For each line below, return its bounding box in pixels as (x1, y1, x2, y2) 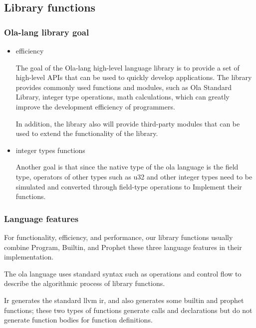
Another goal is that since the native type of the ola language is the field (15, 161, 239, 172)
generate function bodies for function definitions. (4, 314, 153, 325)
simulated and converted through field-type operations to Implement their (15, 181, 242, 191)
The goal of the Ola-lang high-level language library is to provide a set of (15, 62, 240, 72)
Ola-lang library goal (4, 25, 89, 38)
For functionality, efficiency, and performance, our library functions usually (4, 231, 233, 242)
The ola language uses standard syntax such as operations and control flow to (4, 268, 242, 278)
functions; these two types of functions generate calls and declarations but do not (4, 304, 253, 315)
